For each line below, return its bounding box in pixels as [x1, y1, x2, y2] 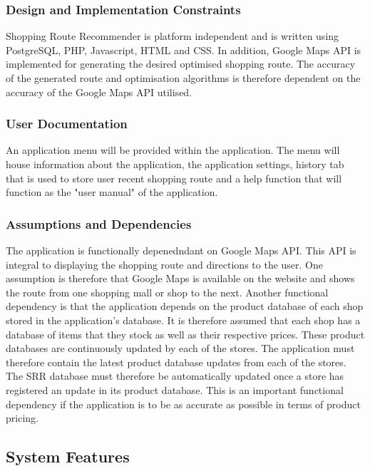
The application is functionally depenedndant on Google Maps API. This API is [6, 243, 356, 257]
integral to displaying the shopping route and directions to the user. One [6, 257, 324, 271]
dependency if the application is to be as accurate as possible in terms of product [6, 396, 361, 411]
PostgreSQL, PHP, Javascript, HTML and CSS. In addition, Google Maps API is [6, 42, 361, 57]
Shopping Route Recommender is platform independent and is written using [6, 29, 339, 43]
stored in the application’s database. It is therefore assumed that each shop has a [6, 312, 361, 327]
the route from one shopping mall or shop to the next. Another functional [6, 284, 329, 299]
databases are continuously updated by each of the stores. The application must [6, 341, 355, 356]
